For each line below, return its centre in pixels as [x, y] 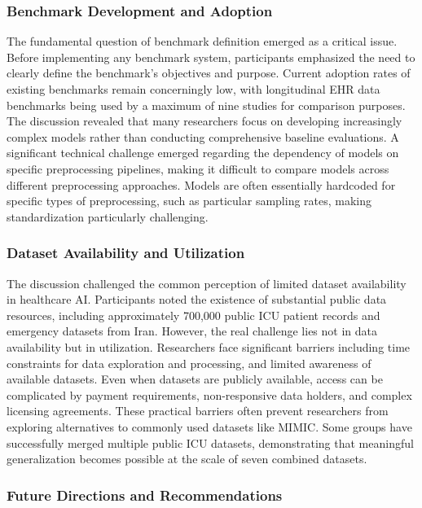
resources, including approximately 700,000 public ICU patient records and [193, 315]
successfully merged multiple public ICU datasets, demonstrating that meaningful [210, 442]
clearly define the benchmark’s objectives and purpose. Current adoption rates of [209, 73]
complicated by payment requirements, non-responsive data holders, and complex [209, 394]
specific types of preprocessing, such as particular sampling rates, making [189, 201]
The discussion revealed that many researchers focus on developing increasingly [204, 121]
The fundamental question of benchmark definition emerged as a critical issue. [202, 41]
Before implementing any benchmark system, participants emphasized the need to [211, 57]
